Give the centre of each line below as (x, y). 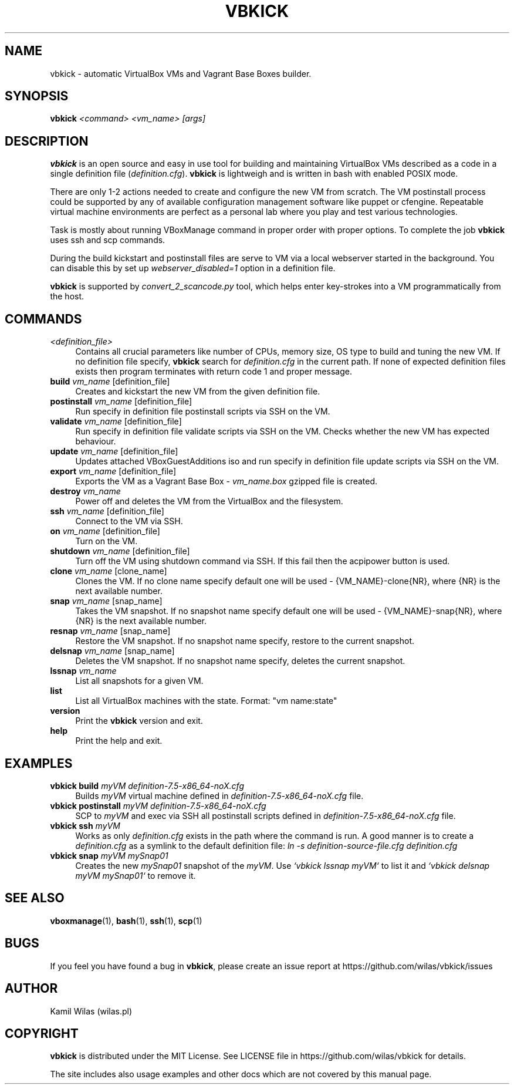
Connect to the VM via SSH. (129, 521)
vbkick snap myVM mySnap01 (109, 855)
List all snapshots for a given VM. (139, 681)
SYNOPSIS (37, 96)
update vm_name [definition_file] (114, 451)
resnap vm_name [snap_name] (110, 631)
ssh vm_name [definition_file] (107, 511)
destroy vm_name (85, 491)
